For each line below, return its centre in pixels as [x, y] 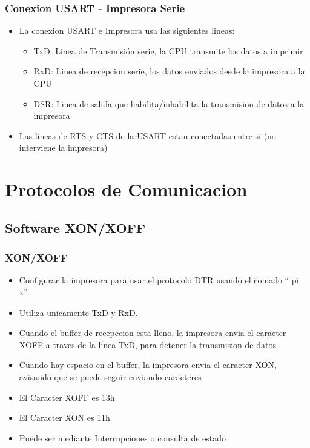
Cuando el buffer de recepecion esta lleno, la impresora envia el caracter [153, 333]
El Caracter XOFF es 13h [67, 397]
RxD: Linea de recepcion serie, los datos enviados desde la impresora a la [169, 71]
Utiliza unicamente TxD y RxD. [78, 312]
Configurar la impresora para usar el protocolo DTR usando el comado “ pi [159, 280]
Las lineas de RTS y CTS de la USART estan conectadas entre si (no [147, 135]
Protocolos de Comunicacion [126, 189]
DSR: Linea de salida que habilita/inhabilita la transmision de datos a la [169, 103]
